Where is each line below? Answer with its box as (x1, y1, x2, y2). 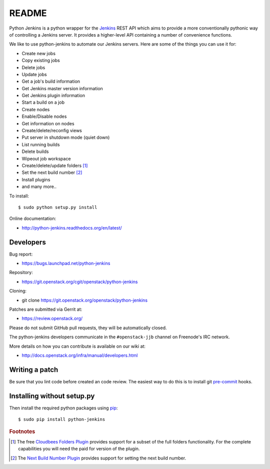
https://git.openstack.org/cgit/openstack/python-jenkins (21, 279, 138, 285)
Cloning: (9, 288, 27, 294)
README (9, 8, 47, 19)
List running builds (21, 141, 60, 147)
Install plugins (21, 176, 50, 182)
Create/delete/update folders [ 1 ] (21, 162, 88, 168)
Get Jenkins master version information (21, 85, 103, 91)
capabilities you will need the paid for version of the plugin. (18, 446, 140, 452)
